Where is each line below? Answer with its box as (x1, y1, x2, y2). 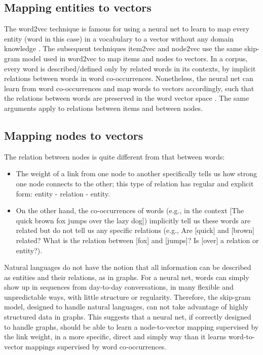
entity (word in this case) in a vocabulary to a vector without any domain (4, 33, 234, 44)
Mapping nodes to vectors (4, 127, 143, 143)
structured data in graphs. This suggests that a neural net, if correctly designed (4, 311, 251, 322)
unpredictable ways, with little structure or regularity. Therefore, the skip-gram (4, 291, 251, 302)
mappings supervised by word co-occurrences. (25, 341, 167, 351)
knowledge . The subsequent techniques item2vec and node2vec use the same (4, 43, 242, 54)
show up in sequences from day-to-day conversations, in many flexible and (4, 282, 234, 292)
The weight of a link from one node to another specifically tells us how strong (16, 168, 257, 179)
